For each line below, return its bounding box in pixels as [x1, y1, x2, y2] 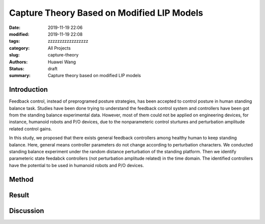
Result [9, 191, 29, 199]
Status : [9, 65, 25, 71]
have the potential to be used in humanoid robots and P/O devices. [9, 162, 144, 168]
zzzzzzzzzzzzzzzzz [48, 38, 88, 44]
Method [9, 175, 34, 184]
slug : [9, 52, 20, 58]
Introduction [9, 85, 48, 94]
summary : [9, 73, 31, 79]
